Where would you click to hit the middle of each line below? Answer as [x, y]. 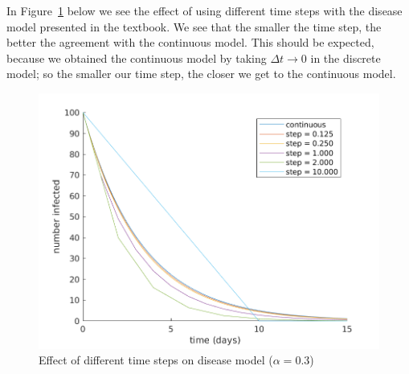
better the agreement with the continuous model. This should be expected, [190, 42]
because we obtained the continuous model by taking [137, 58]
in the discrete [346, 58]
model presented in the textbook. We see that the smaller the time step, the [194, 26]
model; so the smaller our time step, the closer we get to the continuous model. [201, 74]
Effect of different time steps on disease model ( [156, 360]
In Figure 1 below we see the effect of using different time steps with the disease [204, 10]
